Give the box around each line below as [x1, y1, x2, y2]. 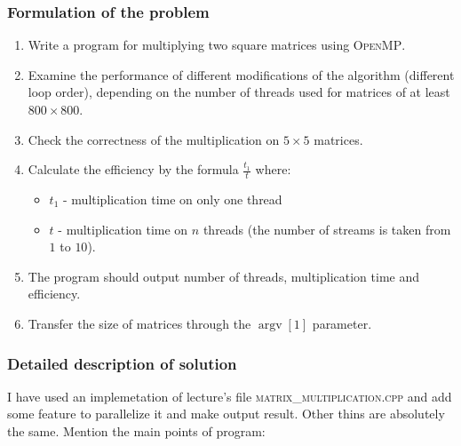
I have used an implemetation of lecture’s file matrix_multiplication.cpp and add [7, 386, 452, 405]
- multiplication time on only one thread [63, 190, 282, 209]
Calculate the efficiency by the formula [28, 160, 239, 179]
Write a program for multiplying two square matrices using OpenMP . [28, 36, 406, 54]
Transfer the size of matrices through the [28, 314, 251, 332]
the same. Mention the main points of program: [7, 421, 266, 440]
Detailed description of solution [7, 352, 237, 374]
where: [255, 160, 291, 179]
